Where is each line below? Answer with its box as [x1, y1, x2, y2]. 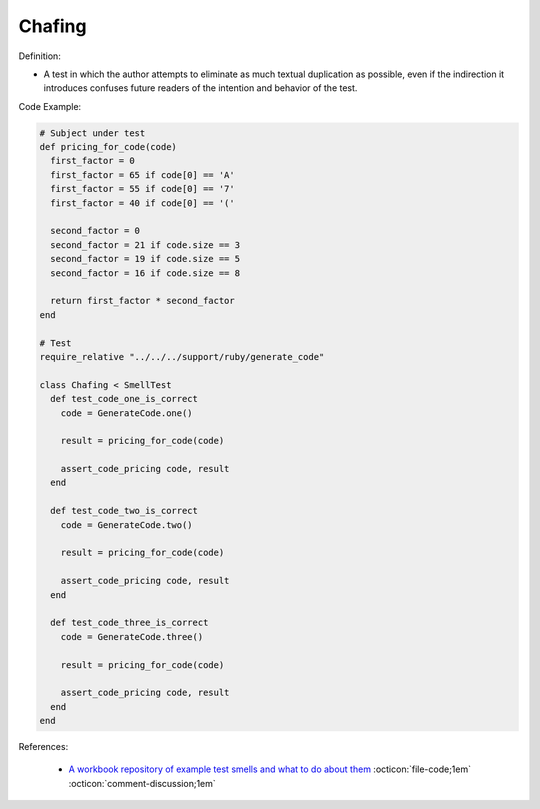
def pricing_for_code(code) [39, 141, 177, 153]
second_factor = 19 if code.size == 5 [50, 253, 240, 265]
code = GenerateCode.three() [60, 631, 204, 642]
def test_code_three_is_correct [50, 617, 209, 629]
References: [18, 741, 69, 753]
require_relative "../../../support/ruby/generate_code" [39, 351, 325, 362]
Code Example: [18, 100, 82, 112]
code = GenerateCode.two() [60, 519, 194, 530]
